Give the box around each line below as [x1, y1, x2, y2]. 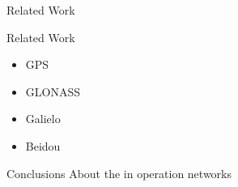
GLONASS [25, 83, 80, 100]
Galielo [25, 110, 61, 127]
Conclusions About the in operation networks [6, 164, 232, 181]
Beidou [25, 137, 61, 154]
